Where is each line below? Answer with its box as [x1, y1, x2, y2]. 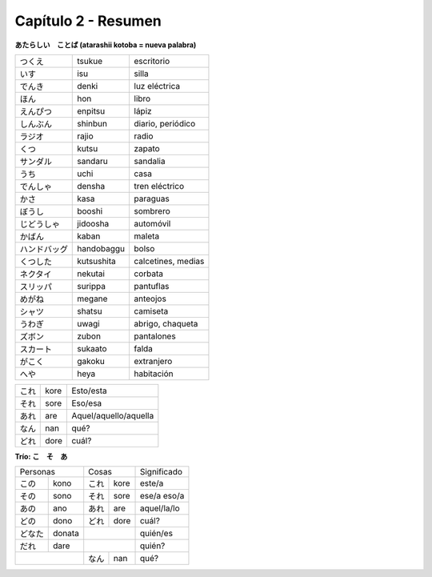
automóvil [134, 218, 171, 229]
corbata [134, 268, 164, 279]
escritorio [134, 55, 170, 66]
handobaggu [77, 242, 126, 254]
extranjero [134, 355, 173, 367]
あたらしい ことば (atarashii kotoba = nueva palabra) [14, 40, 197, 50]
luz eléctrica [134, 80, 180, 91]
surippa [77, 280, 106, 291]
